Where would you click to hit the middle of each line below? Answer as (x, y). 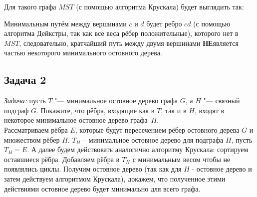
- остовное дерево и (222, 169)
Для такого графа (30, 6)
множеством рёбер (32, 139)
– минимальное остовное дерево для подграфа (153, 139)
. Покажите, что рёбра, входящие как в (95, 110)
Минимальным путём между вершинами (65, 23)
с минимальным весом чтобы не (181, 159)
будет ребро (164, 23)
